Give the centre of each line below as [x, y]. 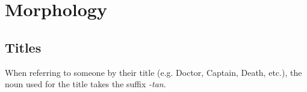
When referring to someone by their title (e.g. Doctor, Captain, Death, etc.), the [153, 72]
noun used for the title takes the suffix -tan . [85, 84]
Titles [23, 47]
